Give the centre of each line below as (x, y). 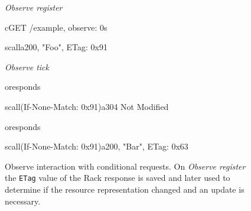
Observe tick (27, 66)
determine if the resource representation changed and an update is (125, 189)
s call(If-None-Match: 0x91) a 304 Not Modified (87, 106)
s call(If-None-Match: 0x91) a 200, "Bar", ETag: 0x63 (97, 146)
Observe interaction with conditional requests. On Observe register (125, 166)
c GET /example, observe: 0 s (56, 27)
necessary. (23, 201)
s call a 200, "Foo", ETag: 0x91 (56, 47)
